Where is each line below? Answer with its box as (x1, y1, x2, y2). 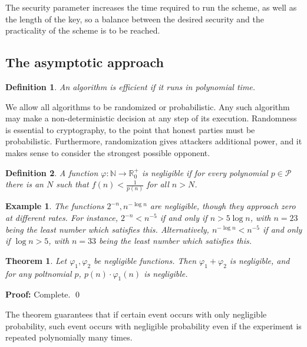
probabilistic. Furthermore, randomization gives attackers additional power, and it (5, 135, 302, 147)
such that (56, 178, 89, 190)
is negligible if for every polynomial (141, 166, 268, 179)
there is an (5, 178, 44, 190)
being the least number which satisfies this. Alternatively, (5, 223, 209, 235)
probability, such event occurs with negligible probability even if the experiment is (5, 319, 302, 332)
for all (147, 178, 169, 190)
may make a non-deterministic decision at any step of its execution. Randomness (5, 112, 297, 124)
